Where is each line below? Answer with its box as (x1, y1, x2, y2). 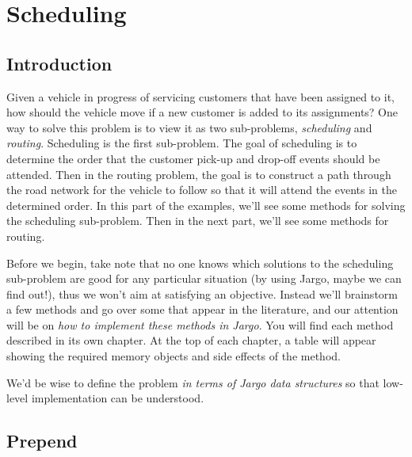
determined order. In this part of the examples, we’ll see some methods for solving (6, 196, 406, 213)
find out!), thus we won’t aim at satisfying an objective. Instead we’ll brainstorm (6, 285, 398, 302)
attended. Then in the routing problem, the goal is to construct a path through (6, 166, 391, 182)
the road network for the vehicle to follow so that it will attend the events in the (6, 181, 397, 198)
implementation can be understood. (31, 390, 204, 406)
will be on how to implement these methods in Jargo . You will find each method (6, 316, 394, 333)
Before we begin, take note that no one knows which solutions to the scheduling (6, 254, 394, 271)
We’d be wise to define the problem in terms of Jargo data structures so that (6, 374, 380, 390)
